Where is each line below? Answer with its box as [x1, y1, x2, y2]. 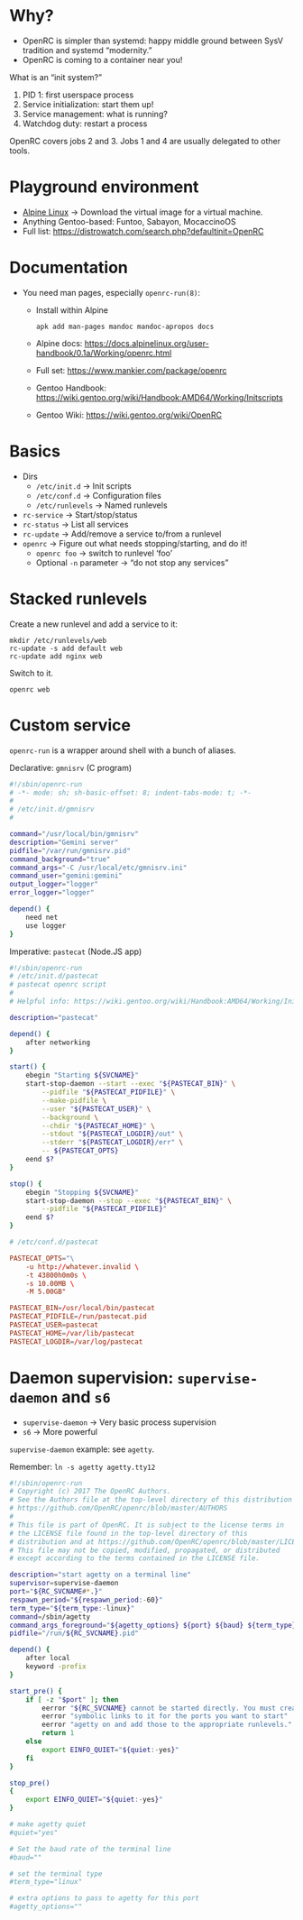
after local [25, 1654, 70, 1663]
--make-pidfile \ [41, 1096, 106, 1105]
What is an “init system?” [9, 71, 102, 82]
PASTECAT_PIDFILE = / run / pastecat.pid [9, 1312, 147, 1321]
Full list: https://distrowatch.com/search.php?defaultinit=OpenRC [22, 225, 264, 236]
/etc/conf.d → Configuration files [35, 490, 162, 501]
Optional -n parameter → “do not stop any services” [35, 556, 229, 568]
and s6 [61, 1386, 111, 1407]
